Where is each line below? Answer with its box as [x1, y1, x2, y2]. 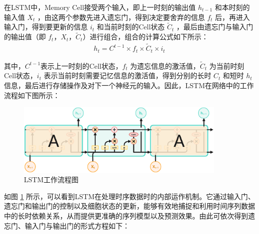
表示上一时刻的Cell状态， [40, 60, 123, 71]
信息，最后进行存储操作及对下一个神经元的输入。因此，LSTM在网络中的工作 [4, 80, 254, 90]
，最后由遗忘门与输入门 [176, 21, 254, 32]
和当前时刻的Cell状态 [97, 21, 165, 32]
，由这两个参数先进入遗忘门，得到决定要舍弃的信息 [37, 11, 205, 22]
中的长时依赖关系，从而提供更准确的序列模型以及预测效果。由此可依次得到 [4, 211, 248, 221]
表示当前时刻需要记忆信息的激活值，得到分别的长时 [43, 70, 211, 81]
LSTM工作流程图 [24, 174, 79, 185]
